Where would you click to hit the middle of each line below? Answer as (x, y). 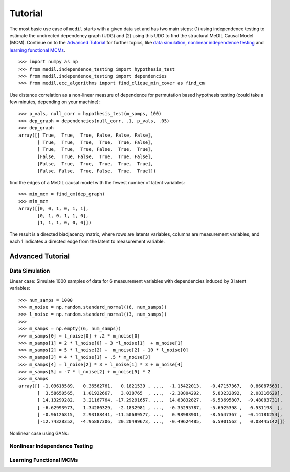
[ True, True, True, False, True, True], (95, 149)
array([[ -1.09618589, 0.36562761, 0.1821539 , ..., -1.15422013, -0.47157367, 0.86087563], (151, 386)
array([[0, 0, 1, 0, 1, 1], (54, 209)
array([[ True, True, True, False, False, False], (86, 135)
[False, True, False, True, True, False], (95, 156)
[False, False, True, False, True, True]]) (97, 171)
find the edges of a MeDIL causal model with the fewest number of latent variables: (97, 182)
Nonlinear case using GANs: (39, 433)
